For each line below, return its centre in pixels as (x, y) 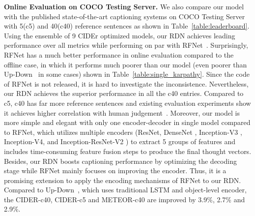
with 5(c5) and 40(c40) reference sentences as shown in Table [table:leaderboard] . (127, 26)
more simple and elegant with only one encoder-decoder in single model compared (127, 122)
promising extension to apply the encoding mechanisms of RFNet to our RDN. (123, 180)
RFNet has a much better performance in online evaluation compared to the (119, 54)
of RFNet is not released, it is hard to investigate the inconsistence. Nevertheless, (126, 83)
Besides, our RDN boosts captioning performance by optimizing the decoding (120, 161)
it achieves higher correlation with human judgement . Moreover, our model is (122, 112)
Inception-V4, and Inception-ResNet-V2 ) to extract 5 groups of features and (120, 141)
